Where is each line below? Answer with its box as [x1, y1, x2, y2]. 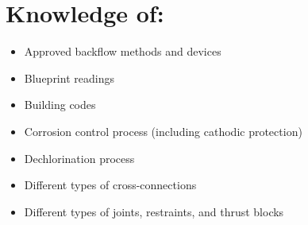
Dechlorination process [24, 149, 135, 166]
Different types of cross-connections [24, 177, 197, 193]
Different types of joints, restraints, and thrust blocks [24, 203, 284, 219]
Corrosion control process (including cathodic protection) [24, 122, 302, 139]
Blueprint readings [24, 69, 114, 86]
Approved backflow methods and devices [24, 43, 221, 60]
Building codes [24, 96, 96, 113]
